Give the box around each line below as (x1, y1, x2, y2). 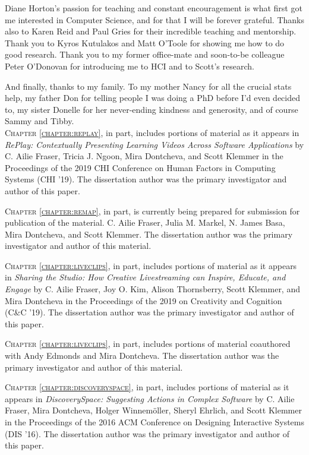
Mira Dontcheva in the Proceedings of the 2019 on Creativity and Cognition (5, 294, 282, 307)
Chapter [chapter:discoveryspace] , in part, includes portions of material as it (5, 381, 289, 393)
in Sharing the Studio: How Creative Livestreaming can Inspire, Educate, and (5, 271, 286, 283)
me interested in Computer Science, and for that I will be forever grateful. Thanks (5, 13, 304, 26)
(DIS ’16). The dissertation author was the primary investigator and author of (5, 427, 290, 440)
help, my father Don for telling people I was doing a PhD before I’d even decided (5, 91, 301, 104)
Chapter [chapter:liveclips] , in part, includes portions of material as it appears (5, 259, 297, 271)
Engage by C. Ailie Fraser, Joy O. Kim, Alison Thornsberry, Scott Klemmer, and (5, 283, 300, 295)
